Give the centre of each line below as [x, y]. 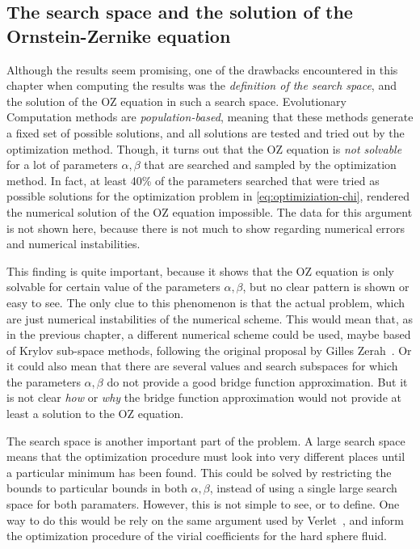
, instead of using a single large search [303, 488]
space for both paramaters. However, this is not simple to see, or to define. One [203, 504]
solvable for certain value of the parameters [113, 287]
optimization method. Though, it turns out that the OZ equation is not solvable [204, 148]
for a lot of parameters [62, 165]
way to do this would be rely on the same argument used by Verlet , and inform [205, 519]
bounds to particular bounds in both [97, 488]
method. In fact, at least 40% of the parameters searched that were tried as [193, 180]
